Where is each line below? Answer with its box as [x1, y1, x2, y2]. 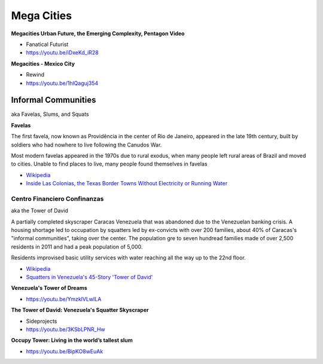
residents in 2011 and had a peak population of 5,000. [11, 243, 143, 250]
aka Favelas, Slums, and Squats [11, 111, 89, 118]
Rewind [26, 71, 45, 78]
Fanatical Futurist [26, 41, 69, 48]
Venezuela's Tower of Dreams [11, 285, 88, 292]
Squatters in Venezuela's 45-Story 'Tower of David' [26, 274, 153, 281]
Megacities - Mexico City [11, 60, 75, 67]
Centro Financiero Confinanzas [11, 194, 104, 203]
